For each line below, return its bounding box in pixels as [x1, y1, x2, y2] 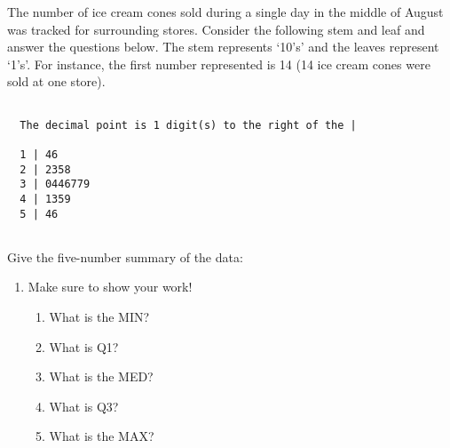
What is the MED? [49, 367, 154, 386]
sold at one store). [7, 72, 106, 91]
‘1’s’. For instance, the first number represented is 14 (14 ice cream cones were [7, 54, 430, 73]
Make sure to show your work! [28, 277, 193, 296]
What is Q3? [49, 396, 119, 415]
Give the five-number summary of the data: [7, 247, 243, 266]
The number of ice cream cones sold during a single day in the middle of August [7, 3, 444, 20]
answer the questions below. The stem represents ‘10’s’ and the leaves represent [7, 37, 439, 56]
